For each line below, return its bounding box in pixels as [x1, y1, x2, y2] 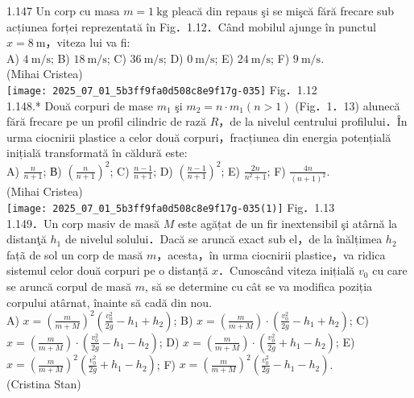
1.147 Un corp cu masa [6, 2, 120, 19]
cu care [372, 262, 408, 279]
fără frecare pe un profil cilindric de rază [6, 113, 206, 130]
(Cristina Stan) [6, 375, 81, 392]
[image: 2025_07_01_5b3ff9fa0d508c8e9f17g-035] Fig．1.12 [6, 81, 317, 97]
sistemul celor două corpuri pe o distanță [6, 262, 209, 279]
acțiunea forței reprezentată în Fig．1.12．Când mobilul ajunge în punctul [6, 18, 376, 35]
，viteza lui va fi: [45, 34, 130, 51]
